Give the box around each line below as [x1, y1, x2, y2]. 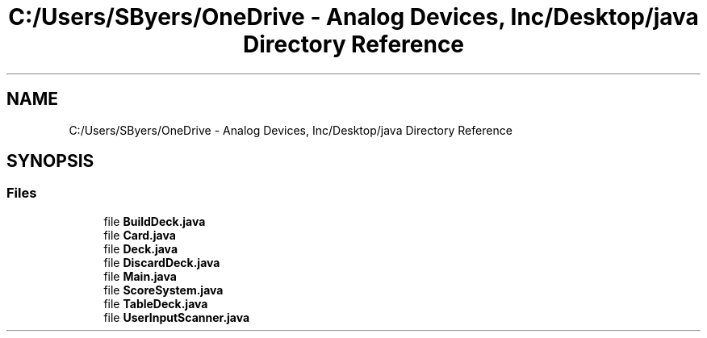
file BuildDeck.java [103, 214, 206, 228]
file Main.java [103, 269, 177, 283]
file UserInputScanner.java [103, 310, 250, 324]
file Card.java [103, 227, 176, 242]
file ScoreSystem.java [103, 282, 224, 297]
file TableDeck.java [103, 296, 208, 311]
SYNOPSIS [6, 151, 94, 172]
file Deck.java [103, 241, 178, 256]
